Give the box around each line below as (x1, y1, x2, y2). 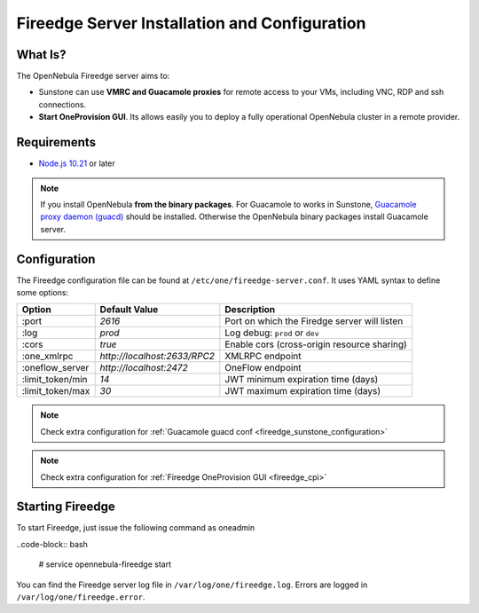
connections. (38, 98, 87, 110)
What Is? (16, 47, 67, 62)
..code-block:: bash (16, 538, 88, 549)
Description (224, 303, 275, 316)
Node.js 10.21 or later (38, 158, 115, 169)
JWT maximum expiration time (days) (224, 385, 381, 397)
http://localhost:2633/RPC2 (99, 350, 216, 363)
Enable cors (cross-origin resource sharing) (224, 338, 407, 350)
